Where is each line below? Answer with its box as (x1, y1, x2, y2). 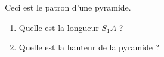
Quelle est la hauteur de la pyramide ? (18, 41, 160, 53)
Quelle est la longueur (18, 21, 99, 33)
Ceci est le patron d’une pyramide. (5, 1, 131, 13)
